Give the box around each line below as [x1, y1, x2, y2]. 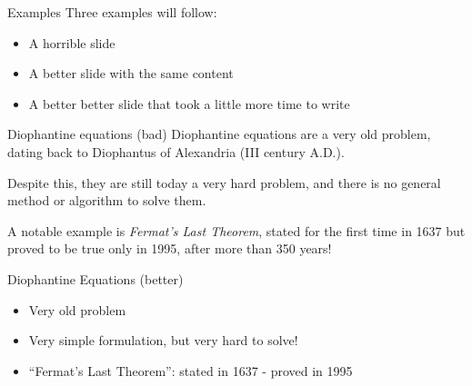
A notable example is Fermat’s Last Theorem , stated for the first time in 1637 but [7, 221, 466, 240]
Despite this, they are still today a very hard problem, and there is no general [7, 173, 441, 192]
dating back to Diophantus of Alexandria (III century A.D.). [7, 142, 345, 161]
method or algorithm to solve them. [7, 191, 206, 210]
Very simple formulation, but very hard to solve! [28, 331, 298, 350]
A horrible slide [28, 33, 115, 52]
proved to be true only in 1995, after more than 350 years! [7, 239, 332, 258]
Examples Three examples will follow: [7, 3, 217, 21]
